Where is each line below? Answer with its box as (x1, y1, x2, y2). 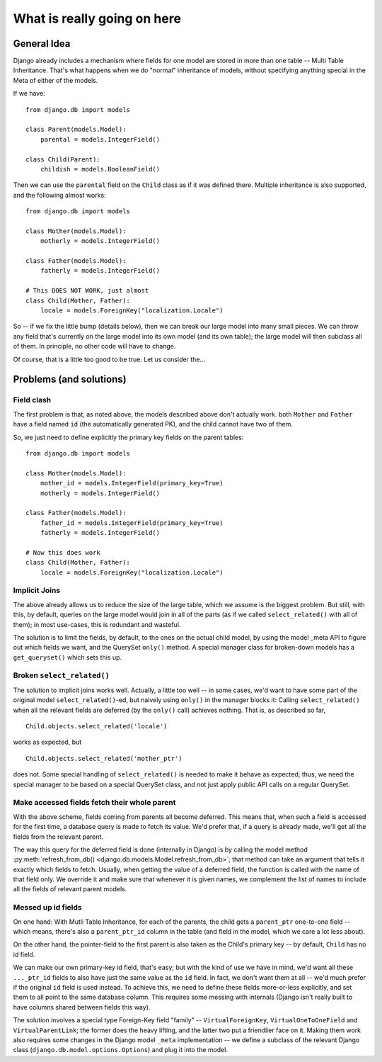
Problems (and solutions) (13, 373, 127, 385)
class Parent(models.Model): (25, 125, 127, 134)
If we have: (13, 89, 45, 98)
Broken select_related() (13, 670, 110, 680)
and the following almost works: (13, 191, 106, 199)
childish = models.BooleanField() (40, 165, 161, 173)
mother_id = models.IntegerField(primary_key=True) (40, 479, 224, 487)
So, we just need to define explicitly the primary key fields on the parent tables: (13, 433, 244, 441)
